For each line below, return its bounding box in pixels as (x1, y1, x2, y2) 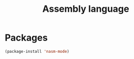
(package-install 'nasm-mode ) (5, 49, 70, 54)
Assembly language (42, 3, 129, 15)
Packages (5, 32, 48, 44)
